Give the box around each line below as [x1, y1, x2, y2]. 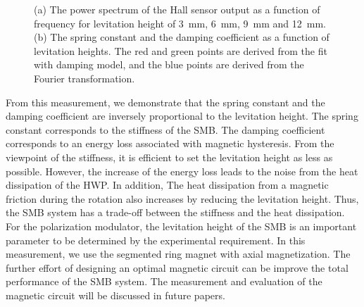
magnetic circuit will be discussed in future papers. [6, 287, 225, 302]
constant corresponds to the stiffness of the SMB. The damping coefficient [6, 122, 325, 137]
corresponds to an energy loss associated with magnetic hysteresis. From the [6, 136, 334, 151]
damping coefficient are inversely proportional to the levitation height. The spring [6, 108, 358, 123]
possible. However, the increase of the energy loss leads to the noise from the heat [6, 163, 358, 178]
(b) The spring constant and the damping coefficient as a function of [34, 30, 330, 44]
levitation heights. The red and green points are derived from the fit [34, 43, 327, 58]
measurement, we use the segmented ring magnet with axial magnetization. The [6, 246, 351, 261]
